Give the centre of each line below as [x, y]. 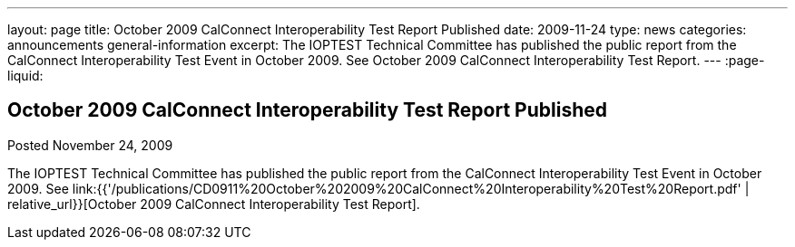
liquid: [25, 76]
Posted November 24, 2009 [90, 145]
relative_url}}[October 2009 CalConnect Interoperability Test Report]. [214, 204]
